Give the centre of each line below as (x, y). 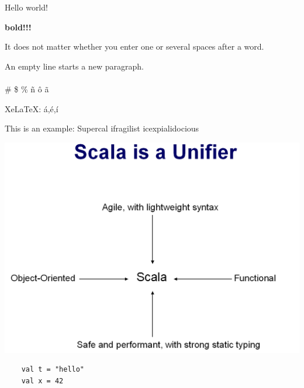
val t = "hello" (53, 370)
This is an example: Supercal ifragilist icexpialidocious (102, 128)
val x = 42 (42, 381)
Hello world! (26, 7)
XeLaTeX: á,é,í (32, 108)
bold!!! (18, 27)
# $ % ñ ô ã (27, 89)
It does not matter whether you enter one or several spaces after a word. (134, 46)
